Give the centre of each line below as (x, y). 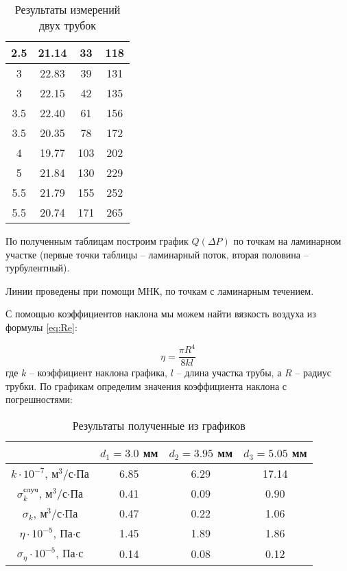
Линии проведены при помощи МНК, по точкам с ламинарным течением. (160, 290)
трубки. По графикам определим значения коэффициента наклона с (146, 386)
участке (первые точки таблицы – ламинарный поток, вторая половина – (157, 254)
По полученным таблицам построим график (97, 241)
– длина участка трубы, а (229, 373)
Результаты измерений (68, 9)
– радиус (313, 373)
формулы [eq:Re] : (41, 327)
